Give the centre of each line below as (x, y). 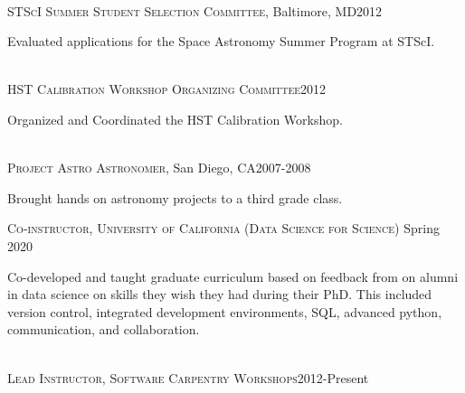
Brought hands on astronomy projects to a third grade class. (175, 197)
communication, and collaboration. (104, 329)
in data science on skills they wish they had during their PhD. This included (220, 294)
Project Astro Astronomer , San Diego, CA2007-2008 (159, 168)
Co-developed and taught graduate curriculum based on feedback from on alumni (233, 276)
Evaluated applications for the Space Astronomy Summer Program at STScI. (221, 41)
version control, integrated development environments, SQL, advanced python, (225, 311)
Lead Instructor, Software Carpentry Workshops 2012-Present (188, 377)
